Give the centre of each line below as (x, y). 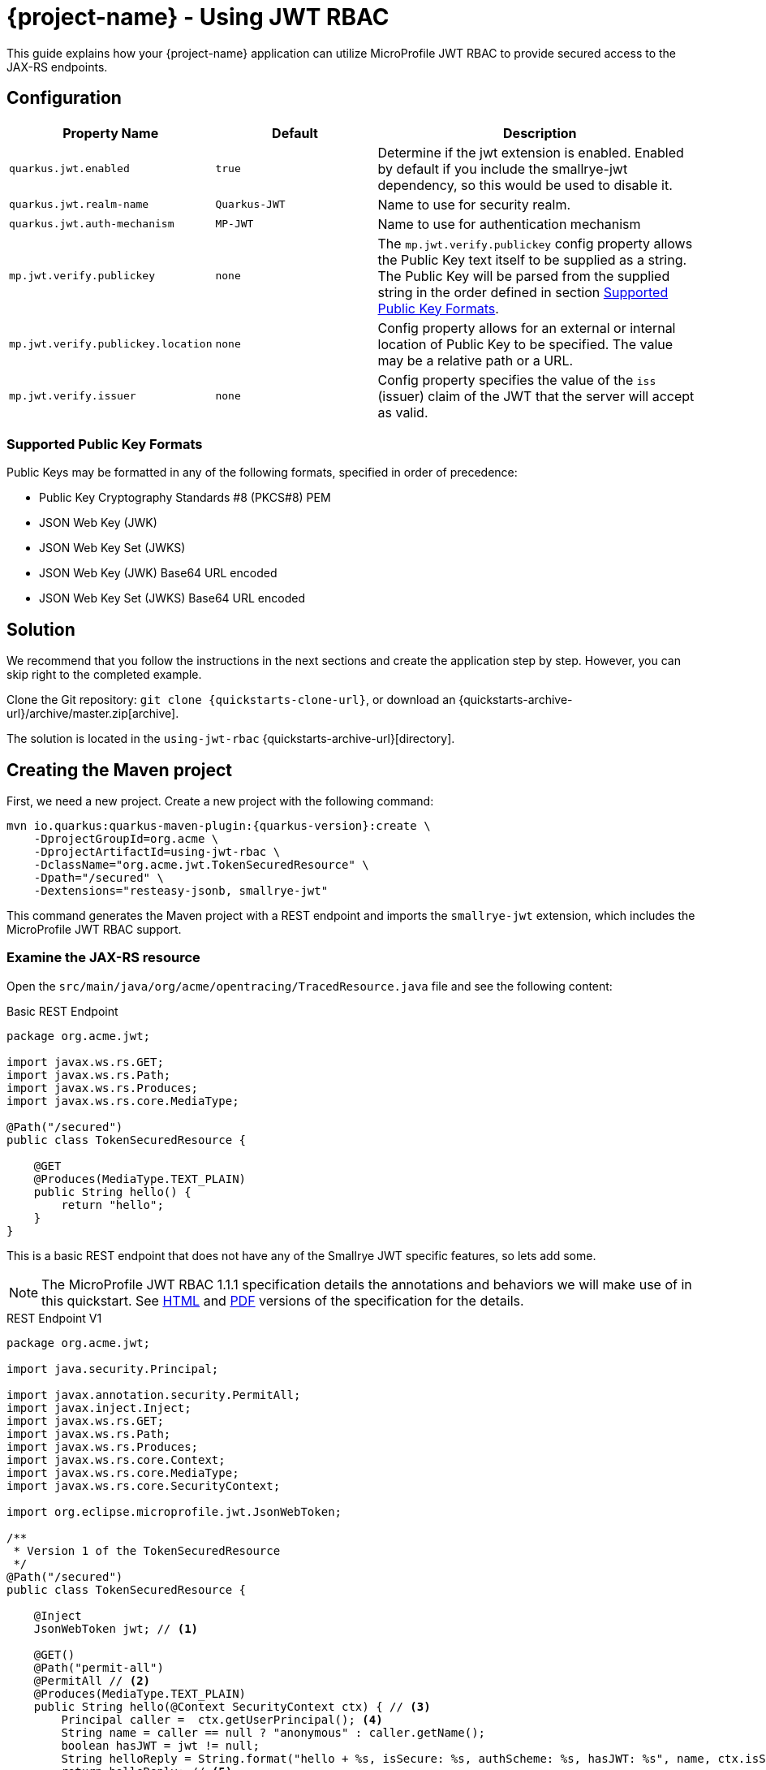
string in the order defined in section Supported (523, 292)
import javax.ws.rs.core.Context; (116, 1459)
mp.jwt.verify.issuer (73, 396)
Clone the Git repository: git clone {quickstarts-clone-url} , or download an (231, 700)
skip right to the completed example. (104, 675)
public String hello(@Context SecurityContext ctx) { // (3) (232, 1706)
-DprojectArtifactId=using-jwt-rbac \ (157, 852)
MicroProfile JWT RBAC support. (94, 930)
